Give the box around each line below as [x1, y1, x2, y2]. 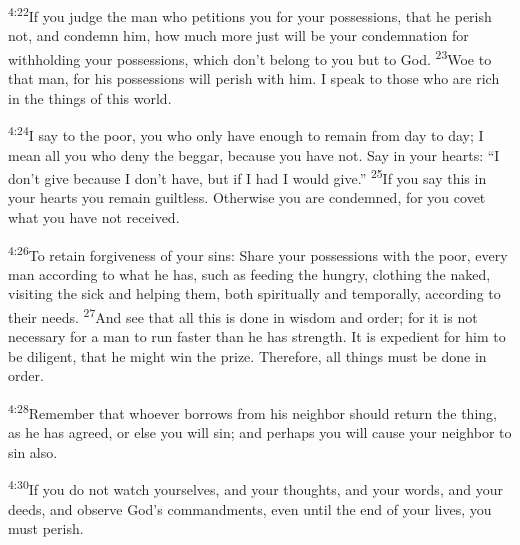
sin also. [8, 441, 58, 462]
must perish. [8, 518, 84, 539]
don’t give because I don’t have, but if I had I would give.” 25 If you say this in [8, 165, 487, 188]
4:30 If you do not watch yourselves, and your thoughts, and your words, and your [8, 476, 503, 500]
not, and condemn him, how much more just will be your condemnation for [8, 25, 469, 46]
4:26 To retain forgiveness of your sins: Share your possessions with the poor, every [8, 241, 508, 265]
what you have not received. [8, 206, 180, 227]
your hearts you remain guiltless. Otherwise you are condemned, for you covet [8, 187, 486, 208]
